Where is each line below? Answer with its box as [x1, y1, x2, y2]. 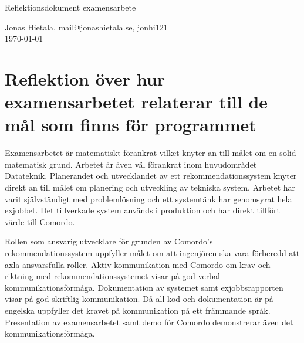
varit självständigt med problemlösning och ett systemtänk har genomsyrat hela [5, 192, 292, 205]
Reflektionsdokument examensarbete [5, 1, 136, 13]
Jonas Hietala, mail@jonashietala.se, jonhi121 [5, 21, 168, 33]
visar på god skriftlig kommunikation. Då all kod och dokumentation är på [5, 293, 273, 305]
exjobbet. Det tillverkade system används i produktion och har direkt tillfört [5, 204, 280, 216]
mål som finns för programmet [5, 113, 256, 137]
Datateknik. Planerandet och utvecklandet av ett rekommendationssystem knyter [5, 169, 297, 182]
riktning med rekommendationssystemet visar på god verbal [5, 270, 220, 282]
